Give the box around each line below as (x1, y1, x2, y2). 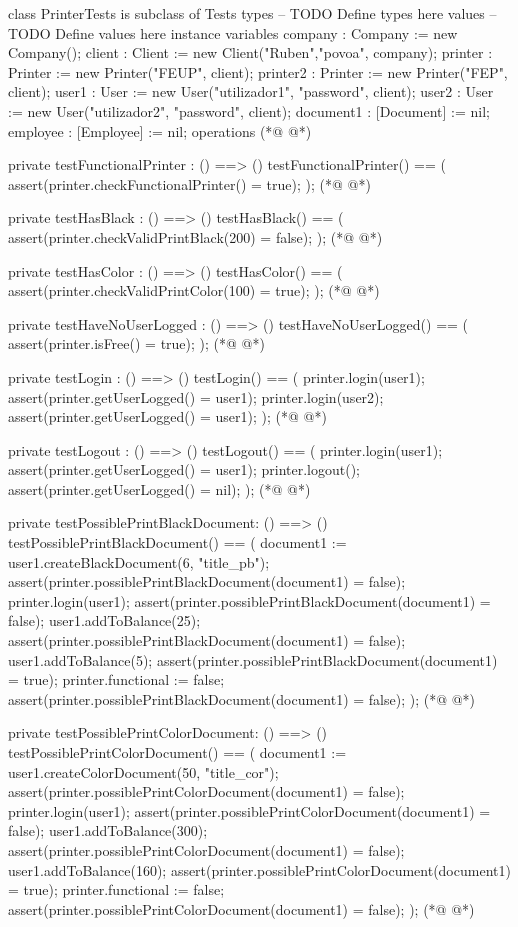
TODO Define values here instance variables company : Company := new (8, 22, 458, 43)
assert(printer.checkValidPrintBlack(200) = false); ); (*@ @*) (8, 226, 383, 247)
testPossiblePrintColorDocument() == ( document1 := (8, 742, 347, 762)
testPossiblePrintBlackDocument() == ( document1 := (8, 532, 347, 553)
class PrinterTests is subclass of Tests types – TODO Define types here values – (8, 3, 497, 23)
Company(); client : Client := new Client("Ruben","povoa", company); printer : (8, 42, 493, 63)
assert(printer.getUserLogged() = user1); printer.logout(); (8, 459, 360, 480)
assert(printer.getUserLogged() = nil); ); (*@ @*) (8, 478, 311, 499)
